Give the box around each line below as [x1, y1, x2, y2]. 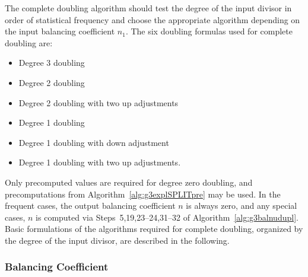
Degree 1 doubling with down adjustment [18, 136, 169, 148]
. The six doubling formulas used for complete [125, 25, 293, 37]
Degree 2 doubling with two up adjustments [18, 96, 179, 109]
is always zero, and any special [186, 199, 297, 212]
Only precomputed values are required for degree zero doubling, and [5, 176, 253, 188]
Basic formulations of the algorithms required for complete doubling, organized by [5, 222, 303, 235]
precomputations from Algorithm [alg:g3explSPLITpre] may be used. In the [5, 187, 281, 200]
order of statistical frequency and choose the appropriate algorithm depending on [5, 13, 300, 26]
